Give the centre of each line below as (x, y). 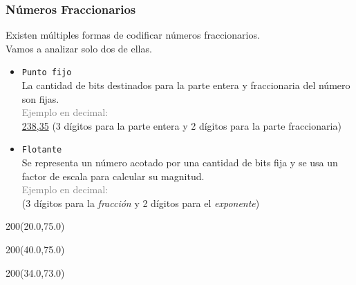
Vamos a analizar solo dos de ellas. (79, 48)
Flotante (42, 150)
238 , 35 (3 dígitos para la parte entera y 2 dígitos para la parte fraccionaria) (181, 125)
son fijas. (40, 98)
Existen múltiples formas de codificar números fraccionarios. (133, 35)
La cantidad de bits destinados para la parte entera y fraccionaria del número (186, 85)
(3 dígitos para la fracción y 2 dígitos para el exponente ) (141, 203)
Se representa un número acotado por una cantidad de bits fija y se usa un (180, 163)
